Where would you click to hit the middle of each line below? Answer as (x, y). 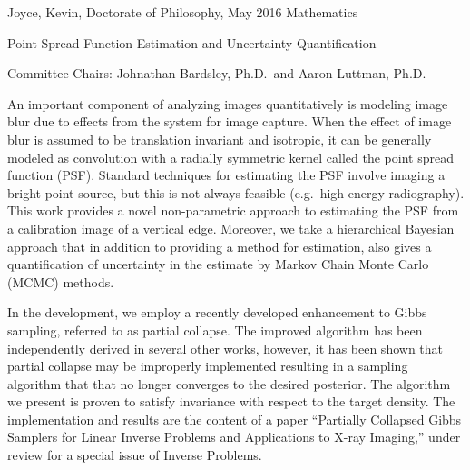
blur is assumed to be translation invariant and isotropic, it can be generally (220, 139)
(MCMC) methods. (61, 281)
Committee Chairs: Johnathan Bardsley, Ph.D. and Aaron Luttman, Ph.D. (217, 73)
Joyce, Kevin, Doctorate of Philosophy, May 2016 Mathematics (183, 12)
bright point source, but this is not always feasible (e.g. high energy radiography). (236, 192)
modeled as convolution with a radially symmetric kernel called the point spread (230, 157)
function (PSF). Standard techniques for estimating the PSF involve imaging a (226, 175)
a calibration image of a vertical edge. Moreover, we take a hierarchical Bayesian (231, 228)
